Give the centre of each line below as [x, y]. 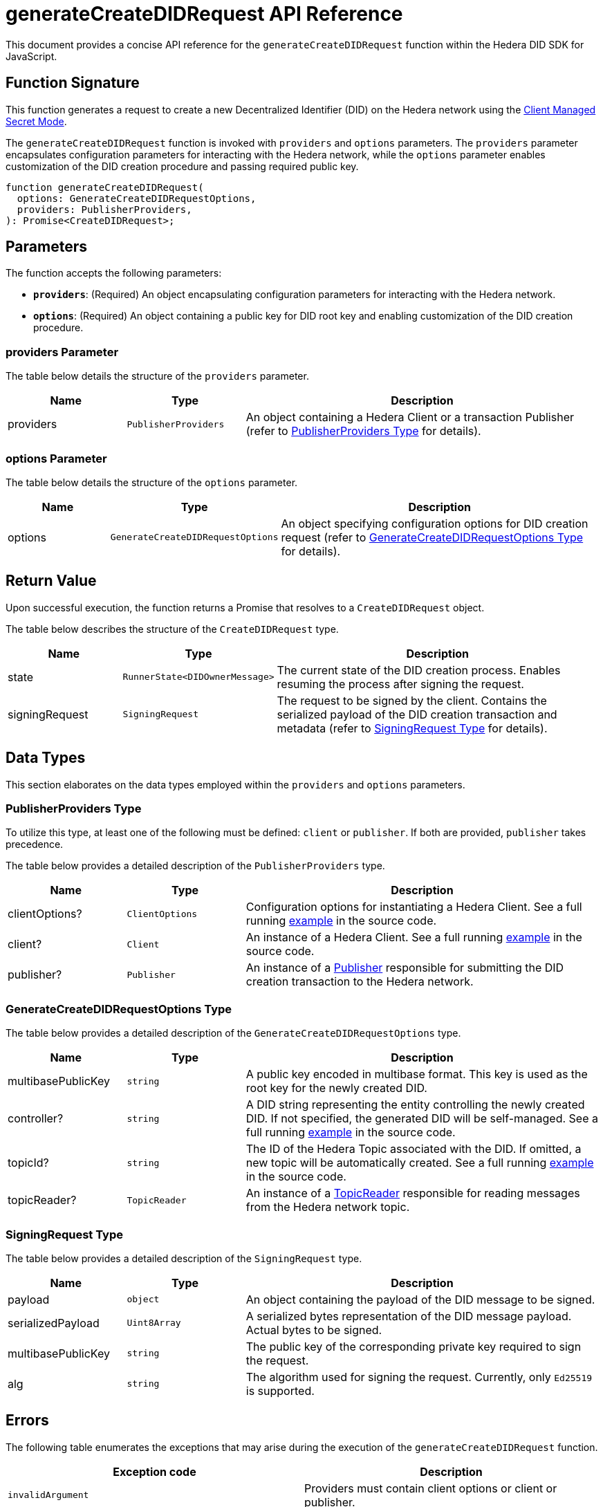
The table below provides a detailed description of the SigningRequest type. [184, 1258]
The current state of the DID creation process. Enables [419, 670]
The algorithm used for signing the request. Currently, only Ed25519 [419, 1377]
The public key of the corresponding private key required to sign [414, 1346]
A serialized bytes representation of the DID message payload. [409, 1316]
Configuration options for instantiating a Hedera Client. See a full [414, 907]
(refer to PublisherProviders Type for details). [363, 431]
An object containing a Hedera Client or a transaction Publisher [410, 417]
